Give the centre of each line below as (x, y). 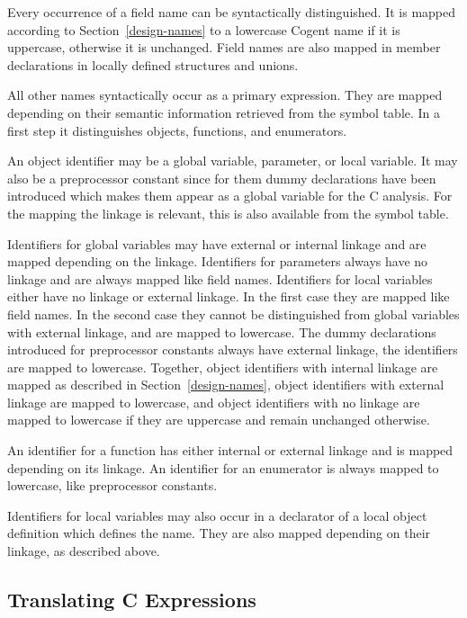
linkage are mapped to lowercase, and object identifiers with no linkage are (214, 402)
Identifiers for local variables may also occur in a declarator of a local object (217, 515)
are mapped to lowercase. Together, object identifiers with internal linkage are (223, 367)
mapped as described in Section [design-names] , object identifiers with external (226, 385)
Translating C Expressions (132, 600)
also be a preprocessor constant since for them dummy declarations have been (222, 178)
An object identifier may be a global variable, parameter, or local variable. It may (233, 161)
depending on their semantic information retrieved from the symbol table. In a (224, 112)
